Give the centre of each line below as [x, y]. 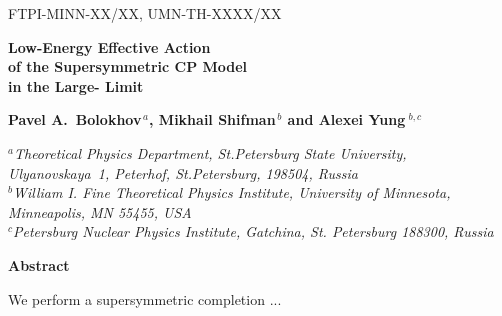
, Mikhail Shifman [212, 119]
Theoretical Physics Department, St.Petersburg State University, [210, 152]
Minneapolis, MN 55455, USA [100, 211]
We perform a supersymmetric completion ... [145, 298]
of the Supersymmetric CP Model [128, 66]
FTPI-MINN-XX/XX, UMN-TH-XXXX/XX [145, 13]
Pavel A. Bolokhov [75, 119]
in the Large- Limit [76, 85]
